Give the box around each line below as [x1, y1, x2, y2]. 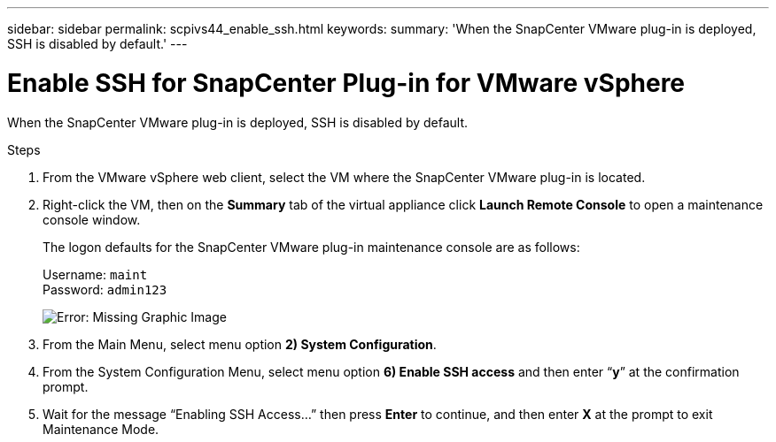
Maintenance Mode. [43, 421, 159, 437]
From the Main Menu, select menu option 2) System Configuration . [43, 336, 437, 352]
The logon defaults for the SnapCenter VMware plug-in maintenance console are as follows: [43, 239, 580, 255]
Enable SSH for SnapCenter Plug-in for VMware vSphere [7, 67, 686, 98]
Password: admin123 [43, 281, 167, 297]
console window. [43, 211, 141, 227]
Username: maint [43, 266, 148, 282]
